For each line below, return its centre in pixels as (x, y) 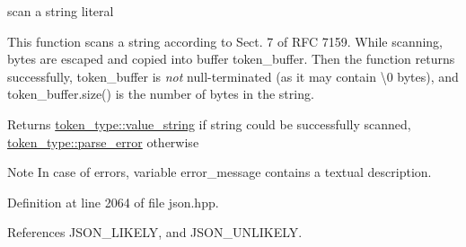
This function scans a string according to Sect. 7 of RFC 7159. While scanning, (225, 41)
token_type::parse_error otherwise (103, 141)
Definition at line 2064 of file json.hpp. (113, 202)
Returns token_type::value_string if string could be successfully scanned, (209, 123)
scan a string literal (61, 11)
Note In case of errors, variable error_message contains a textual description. (220, 172)
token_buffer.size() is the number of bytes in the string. (161, 94)
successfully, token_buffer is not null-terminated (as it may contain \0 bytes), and (233, 76)
